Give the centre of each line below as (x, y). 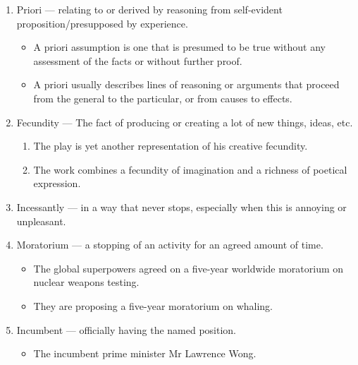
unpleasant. (41, 221)
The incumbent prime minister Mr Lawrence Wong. (145, 353)
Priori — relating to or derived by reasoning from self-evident (149, 9)
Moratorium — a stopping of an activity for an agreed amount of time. (170, 245)
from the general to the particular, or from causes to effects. (163, 98)
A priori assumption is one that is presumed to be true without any (179, 47)
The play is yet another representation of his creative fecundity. (171, 146)
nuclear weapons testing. (86, 282)
